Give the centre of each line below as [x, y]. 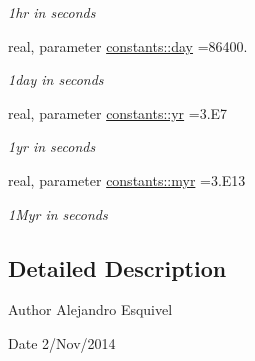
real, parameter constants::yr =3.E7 [118, 112]
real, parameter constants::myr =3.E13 [127, 179]
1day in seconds [56, 79]
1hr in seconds [52, 12]
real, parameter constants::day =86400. [128, 45]
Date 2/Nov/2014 [62, 342]
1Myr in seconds [58, 213]
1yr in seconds [52, 146]
